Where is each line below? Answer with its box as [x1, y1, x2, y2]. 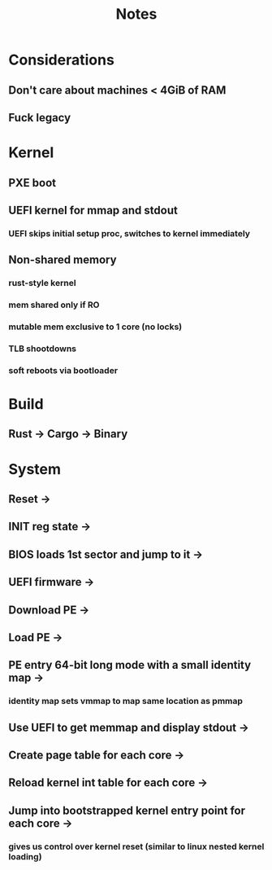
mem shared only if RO [8, 299, 100, 310]
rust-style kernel [8, 278, 76, 289]
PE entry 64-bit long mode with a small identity [8, 658, 252, 672]
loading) [8, 850, 42, 862]
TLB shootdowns [8, 343, 77, 354]
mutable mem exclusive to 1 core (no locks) [8, 321, 183, 332]
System [8, 459, 62, 478]
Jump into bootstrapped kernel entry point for [8, 803, 246, 817]
